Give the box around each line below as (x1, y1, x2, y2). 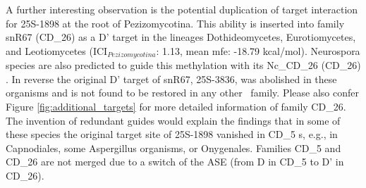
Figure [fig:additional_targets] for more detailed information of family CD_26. (6, 99, 346, 114)
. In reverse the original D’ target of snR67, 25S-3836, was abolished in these (6, 71, 337, 86)
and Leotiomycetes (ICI (6, 43, 108, 58)
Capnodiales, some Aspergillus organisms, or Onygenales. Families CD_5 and (6, 140, 341, 155)
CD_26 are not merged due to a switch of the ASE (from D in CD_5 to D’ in (6, 154, 344, 169)
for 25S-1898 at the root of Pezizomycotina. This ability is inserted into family (6, 15, 345, 30)
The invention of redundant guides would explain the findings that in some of (6, 113, 341, 127)
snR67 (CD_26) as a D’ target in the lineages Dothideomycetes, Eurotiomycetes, (6, 30, 356, 44)
